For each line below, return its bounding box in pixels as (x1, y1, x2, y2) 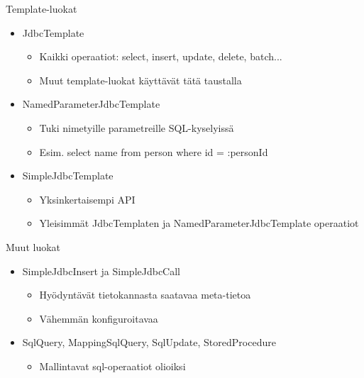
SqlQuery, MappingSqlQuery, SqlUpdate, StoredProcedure (22, 335, 276, 350)
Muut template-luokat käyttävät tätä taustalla (39, 72, 242, 87)
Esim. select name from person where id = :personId (39, 144, 268, 159)
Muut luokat (6, 239, 61, 254)
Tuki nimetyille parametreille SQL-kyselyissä (39, 120, 234, 135)
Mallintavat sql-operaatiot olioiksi (39, 358, 186, 373)
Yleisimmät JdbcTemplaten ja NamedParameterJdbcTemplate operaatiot (39, 216, 359, 230)
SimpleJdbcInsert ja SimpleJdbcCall (22, 263, 181, 278)
